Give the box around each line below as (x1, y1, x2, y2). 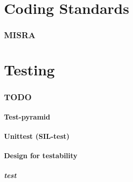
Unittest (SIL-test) (4, 131, 70, 141)
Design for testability (4, 150, 78, 161)
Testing (4, 60, 55, 80)
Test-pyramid (4, 112, 50, 122)
